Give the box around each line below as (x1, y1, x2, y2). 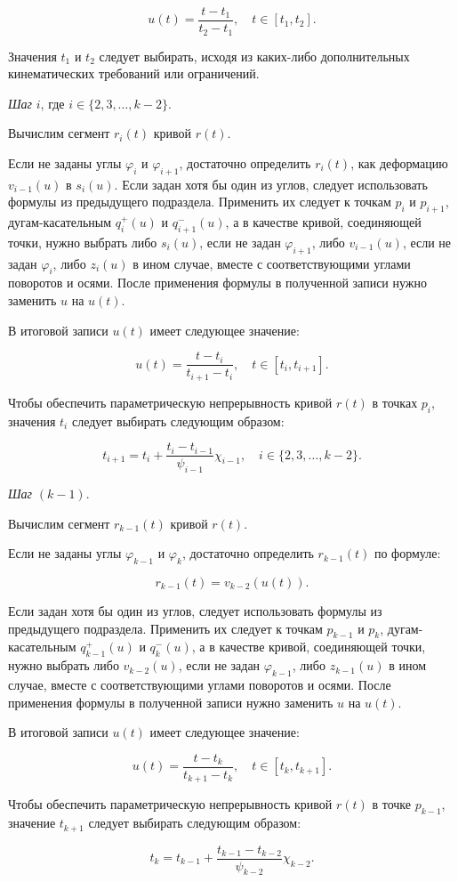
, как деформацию (350, 153, 448, 172)
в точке (372, 795, 411, 813)
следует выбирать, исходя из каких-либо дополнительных (99, 46, 410, 65)
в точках (372, 392, 418, 411)
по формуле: (374, 544, 441, 562)
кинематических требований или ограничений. (8, 64, 260, 83)
